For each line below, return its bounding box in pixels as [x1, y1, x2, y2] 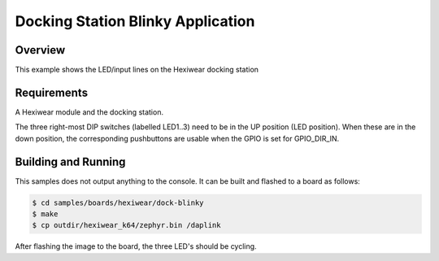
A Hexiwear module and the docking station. [15, 107, 164, 117]
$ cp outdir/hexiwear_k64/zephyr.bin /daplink [32, 220, 221, 230]
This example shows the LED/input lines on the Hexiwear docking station [15, 65, 259, 75]
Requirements [15, 85, 89, 99]
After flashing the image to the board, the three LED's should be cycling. [15, 241, 257, 251]
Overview [15, 43, 66, 57]
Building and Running [15, 154, 126, 168]
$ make [32, 210, 59, 219]
